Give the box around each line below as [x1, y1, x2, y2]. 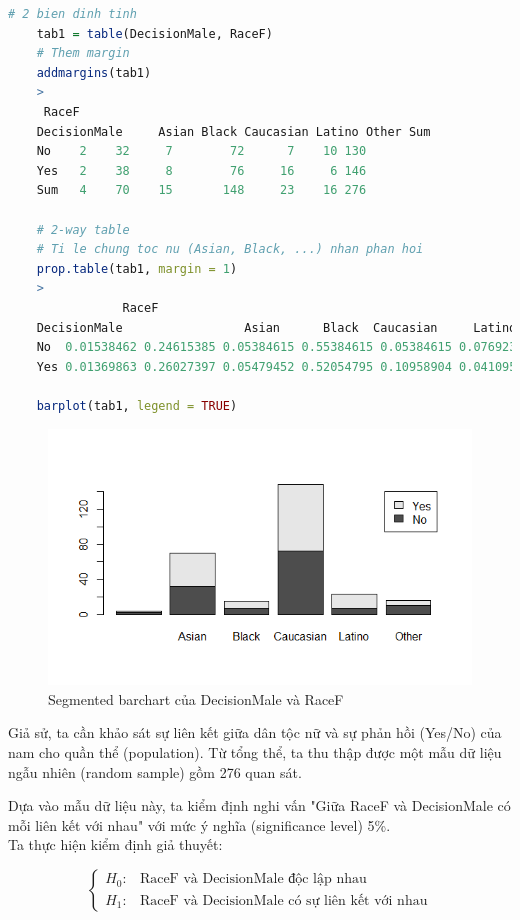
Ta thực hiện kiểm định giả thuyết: [8, 834, 223, 855]
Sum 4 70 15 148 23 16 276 [36, 183, 367, 198]
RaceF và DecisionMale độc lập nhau [139, 872, 367, 887]
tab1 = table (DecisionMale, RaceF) [36, 26, 273, 41]
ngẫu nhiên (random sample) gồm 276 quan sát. [8, 761, 302, 782]
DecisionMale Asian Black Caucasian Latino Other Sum [36, 124, 431, 139]
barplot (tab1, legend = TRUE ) [36, 398, 238, 413]
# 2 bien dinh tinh [8, 7, 137, 21]
